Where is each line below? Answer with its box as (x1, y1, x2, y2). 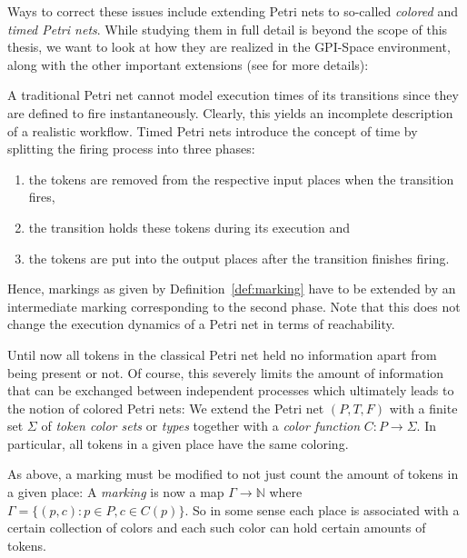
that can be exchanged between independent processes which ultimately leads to (7, 381, 454, 400)
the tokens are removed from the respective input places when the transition (28, 169, 454, 188)
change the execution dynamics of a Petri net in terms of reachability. (7, 314, 395, 334)
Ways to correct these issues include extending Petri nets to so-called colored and (7, 2, 458, 20)
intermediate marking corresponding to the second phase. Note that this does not (7, 296, 461, 315)
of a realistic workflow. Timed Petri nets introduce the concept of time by (7, 121, 418, 140)
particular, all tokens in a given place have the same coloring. (7, 433, 349, 453)
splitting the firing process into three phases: (7, 139, 255, 158)
